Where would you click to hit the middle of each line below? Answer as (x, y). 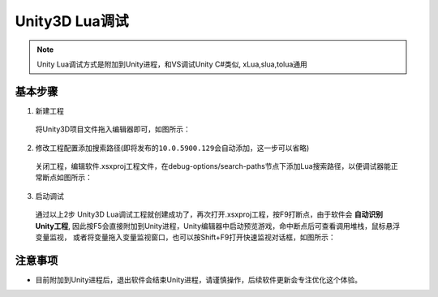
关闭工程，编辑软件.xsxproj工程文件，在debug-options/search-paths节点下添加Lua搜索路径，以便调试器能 (213, 166)
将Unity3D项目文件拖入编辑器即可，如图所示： (113, 129)
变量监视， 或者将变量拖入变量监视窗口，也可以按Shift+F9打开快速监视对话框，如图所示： (185, 237)
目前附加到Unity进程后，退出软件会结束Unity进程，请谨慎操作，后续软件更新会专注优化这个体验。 (199, 279)
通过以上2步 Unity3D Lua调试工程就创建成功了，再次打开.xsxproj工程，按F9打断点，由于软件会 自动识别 (209, 214)
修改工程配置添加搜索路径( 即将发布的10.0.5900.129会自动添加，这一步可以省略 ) (172, 148)
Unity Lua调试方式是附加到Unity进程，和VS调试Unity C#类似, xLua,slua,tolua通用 (172, 64)
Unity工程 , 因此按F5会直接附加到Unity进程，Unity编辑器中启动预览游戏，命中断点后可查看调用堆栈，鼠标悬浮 (218, 226)
